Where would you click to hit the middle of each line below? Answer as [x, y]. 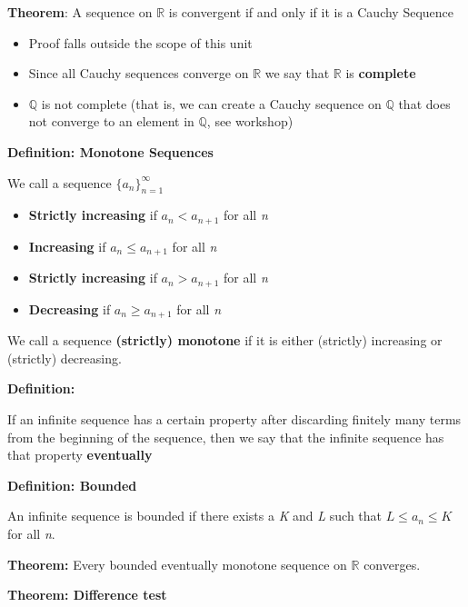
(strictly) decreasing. [65, 358]
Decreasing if [70, 308]
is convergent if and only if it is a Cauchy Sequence [311, 12]
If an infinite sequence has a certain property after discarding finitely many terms [234, 418]
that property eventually [80, 455]
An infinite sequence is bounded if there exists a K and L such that [195, 516]
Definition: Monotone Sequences [110, 151]
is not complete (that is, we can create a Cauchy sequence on [211, 103]
